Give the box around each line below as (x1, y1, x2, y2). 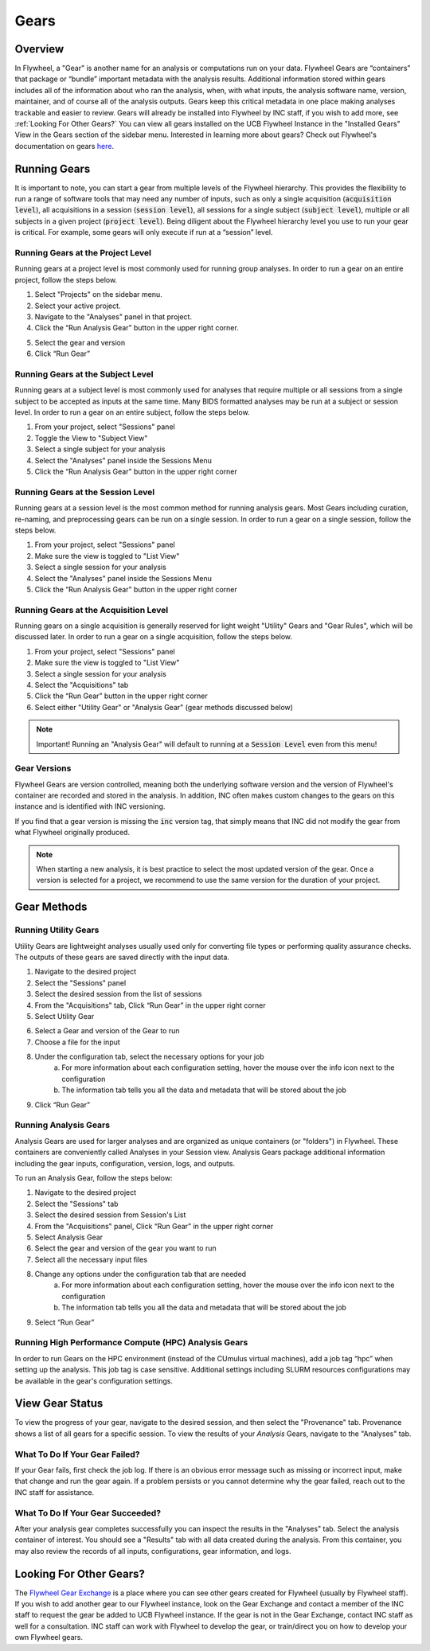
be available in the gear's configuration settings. (14, 1376, 173, 1385)
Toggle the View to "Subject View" (34, 433, 148, 443)
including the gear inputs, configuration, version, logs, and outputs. (14, 1158, 235, 1168)
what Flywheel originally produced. (14, 828, 131, 837)
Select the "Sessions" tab (34, 1199, 119, 1208)
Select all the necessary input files (34, 1255, 147, 1264)
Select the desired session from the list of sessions (34, 989, 202, 999)
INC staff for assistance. (14, 1487, 95, 1497)
